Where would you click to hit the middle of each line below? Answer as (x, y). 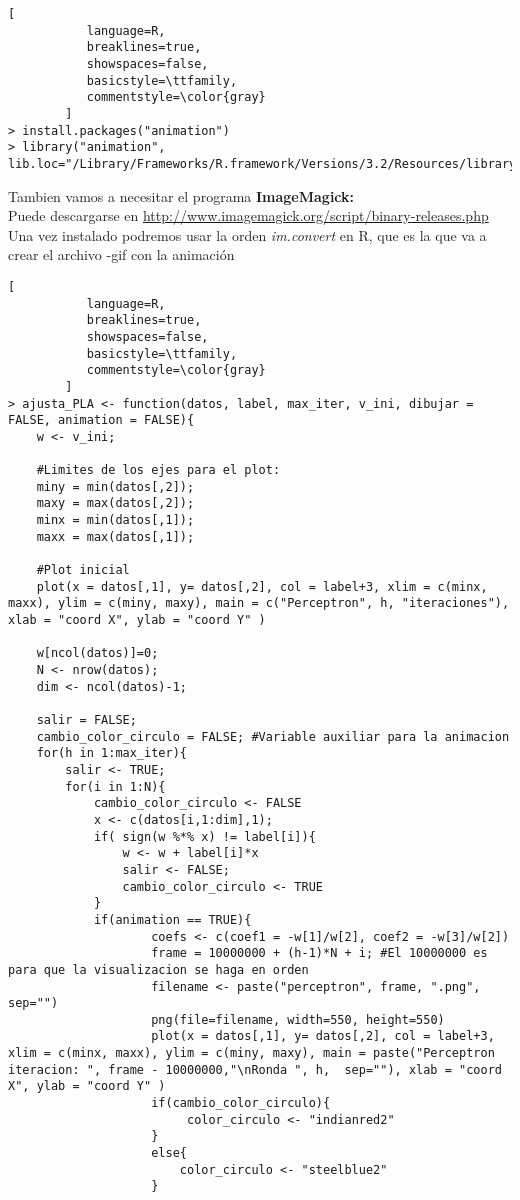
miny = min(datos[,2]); (115, 486)
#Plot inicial (83, 570)
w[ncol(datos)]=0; (97, 653)
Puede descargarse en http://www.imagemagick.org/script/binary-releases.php (248, 215)
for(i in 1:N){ (115, 786)
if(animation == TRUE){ (172, 919)
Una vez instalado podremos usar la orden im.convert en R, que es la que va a (247, 234)
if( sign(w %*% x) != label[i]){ (204, 836)
